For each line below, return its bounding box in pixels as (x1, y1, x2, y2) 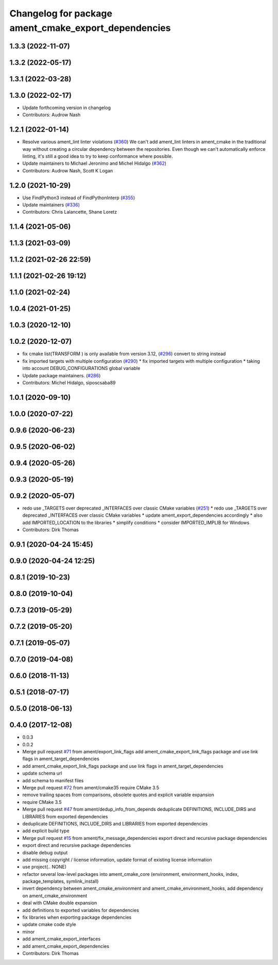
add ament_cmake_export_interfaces (22, 936, 101, 942)
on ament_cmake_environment (22, 892, 88, 899)
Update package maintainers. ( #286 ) (22, 372, 101, 378)
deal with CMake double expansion (22, 900, 97, 906)
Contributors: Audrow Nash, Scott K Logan (22, 167, 113, 173)
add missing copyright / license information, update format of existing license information (22, 856, 212, 863)
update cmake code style (22, 921, 77, 927)
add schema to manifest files (22, 777, 84, 783)
